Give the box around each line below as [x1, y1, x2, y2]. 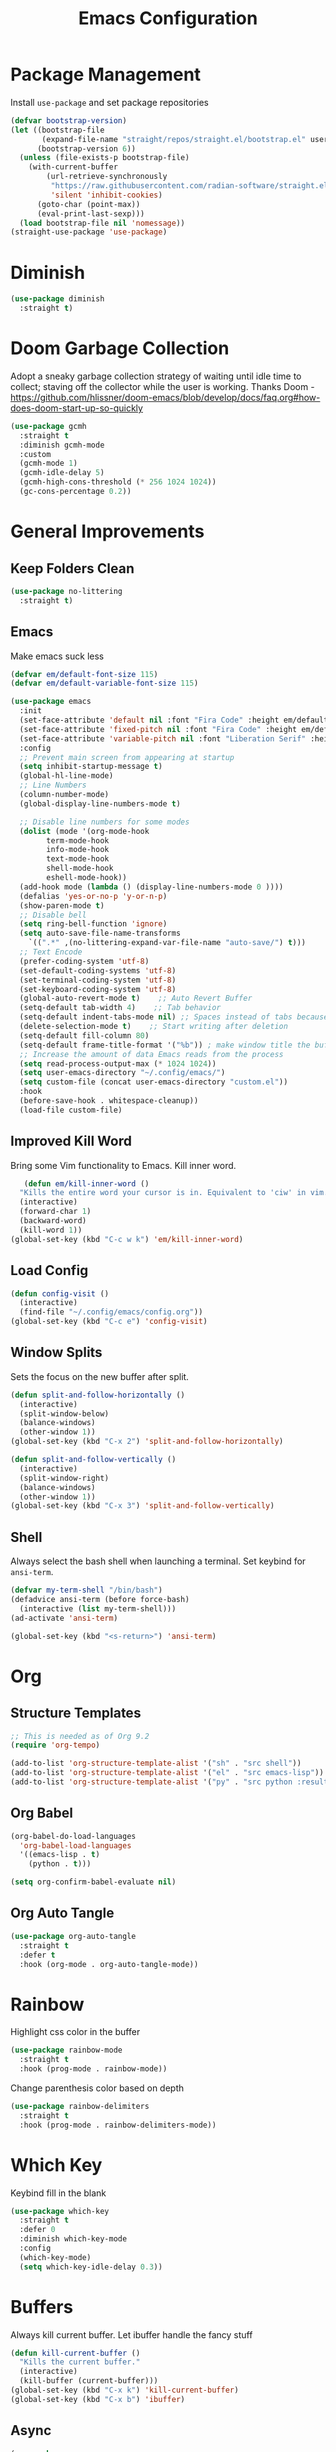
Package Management [10, 63, 202, 86]
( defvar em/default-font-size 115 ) [10, 669, 159, 679]
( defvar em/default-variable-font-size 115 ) [10, 678, 199, 689]
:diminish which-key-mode [19, 2234, 128, 2244]
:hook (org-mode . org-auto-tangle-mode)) [19, 1959, 199, 1969]
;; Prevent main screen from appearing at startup [19, 752, 235, 762]
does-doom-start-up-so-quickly [10, 402, 143, 414]
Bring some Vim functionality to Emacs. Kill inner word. [10, 1159, 237, 1171]
